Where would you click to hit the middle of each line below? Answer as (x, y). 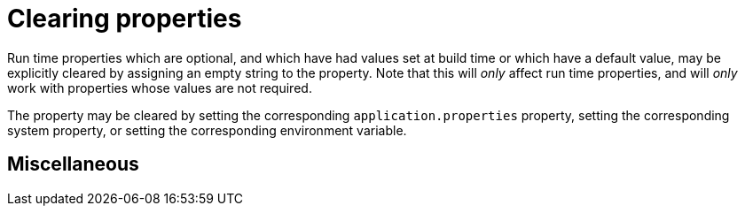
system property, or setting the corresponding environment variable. (207, 130)
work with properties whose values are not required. (160, 87)
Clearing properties (125, 19)
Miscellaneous (73, 164)
